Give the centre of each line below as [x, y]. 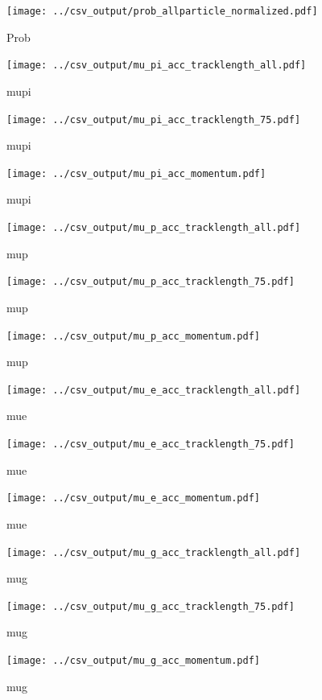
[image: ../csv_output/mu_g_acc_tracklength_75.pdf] [151, 606]
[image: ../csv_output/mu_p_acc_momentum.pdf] [133, 336]
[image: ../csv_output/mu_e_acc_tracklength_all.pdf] [154, 390]
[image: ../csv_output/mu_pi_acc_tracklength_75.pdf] [154, 119]
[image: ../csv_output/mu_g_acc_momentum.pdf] [133, 661]
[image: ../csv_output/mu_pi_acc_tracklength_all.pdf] [157, 66]
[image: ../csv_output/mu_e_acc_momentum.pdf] [133, 498]
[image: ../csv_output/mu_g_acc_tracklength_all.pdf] [154, 552]
